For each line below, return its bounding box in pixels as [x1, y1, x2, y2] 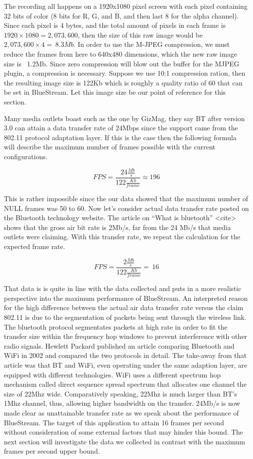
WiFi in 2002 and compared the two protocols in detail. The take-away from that [4, 350, 247, 360]
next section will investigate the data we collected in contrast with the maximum [4, 436, 245, 446]
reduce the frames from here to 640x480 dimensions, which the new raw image [4, 48, 237, 59]
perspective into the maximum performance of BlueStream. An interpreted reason [4, 292, 248, 303]
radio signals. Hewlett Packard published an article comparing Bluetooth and [4, 340, 235, 351]
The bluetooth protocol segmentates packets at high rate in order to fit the [4, 321, 228, 332]
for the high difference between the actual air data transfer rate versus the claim [4, 302, 244, 313]
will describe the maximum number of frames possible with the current [4, 142, 216, 152]
